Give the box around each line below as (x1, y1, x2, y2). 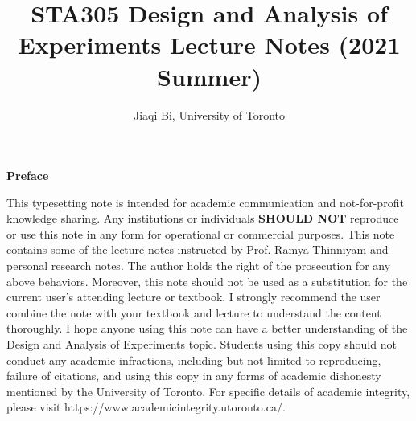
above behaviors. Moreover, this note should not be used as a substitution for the (6, 272, 408, 289)
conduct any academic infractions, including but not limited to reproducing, (6, 351, 381, 368)
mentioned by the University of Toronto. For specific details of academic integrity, (6, 382, 410, 399)
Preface (6, 167, 49, 184)
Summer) (157, 59, 262, 92)
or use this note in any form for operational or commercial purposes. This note (6, 225, 395, 242)
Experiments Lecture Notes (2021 (18, 28, 401, 61)
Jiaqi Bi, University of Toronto (133, 106, 285, 123)
